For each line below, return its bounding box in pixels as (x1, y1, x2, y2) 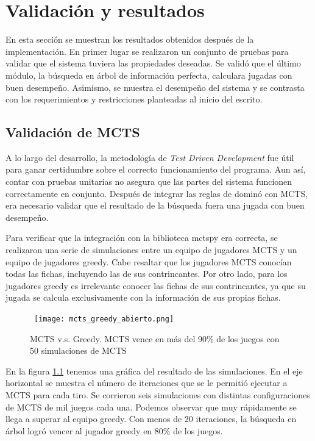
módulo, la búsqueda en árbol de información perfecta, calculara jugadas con (5, 68, 292, 81)
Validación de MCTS (5, 123, 140, 142)
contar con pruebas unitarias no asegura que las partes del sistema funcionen (5, 175, 292, 188)
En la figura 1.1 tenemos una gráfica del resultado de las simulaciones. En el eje (5, 364, 303, 377)
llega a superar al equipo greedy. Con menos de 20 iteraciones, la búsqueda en (5, 412, 297, 425)
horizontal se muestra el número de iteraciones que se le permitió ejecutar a (5, 376, 288, 389)
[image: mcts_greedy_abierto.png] (34, 315, 174, 324)
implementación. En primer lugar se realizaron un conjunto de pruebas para (5, 45, 289, 57)
